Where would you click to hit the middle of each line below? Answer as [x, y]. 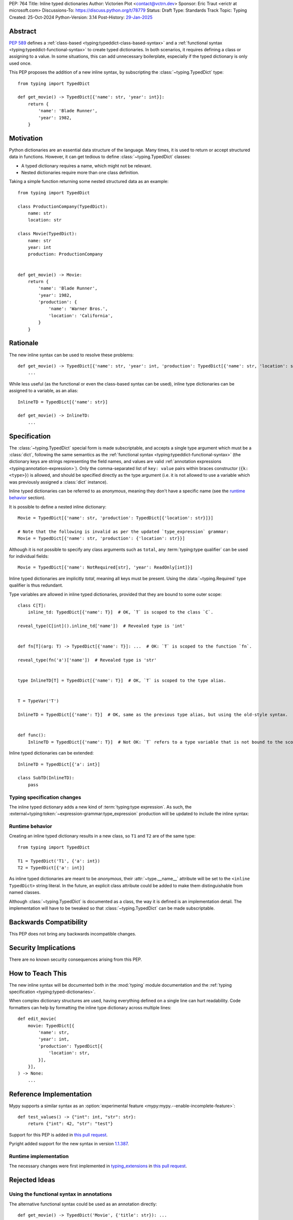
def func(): [32, 735]
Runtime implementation [39, 1156]
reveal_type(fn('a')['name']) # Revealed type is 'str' [87, 660]
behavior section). [27, 498]
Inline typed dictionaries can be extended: [51, 753]
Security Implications [42, 947]
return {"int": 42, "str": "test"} [70, 1124]
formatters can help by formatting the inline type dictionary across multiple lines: [90, 1007]
